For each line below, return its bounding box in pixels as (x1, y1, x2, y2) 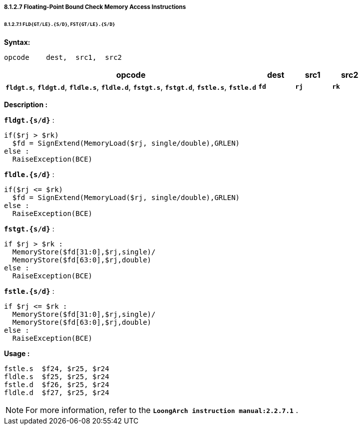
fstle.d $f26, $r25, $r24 (4, 380, 109, 389)
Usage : (4, 349, 30, 358)
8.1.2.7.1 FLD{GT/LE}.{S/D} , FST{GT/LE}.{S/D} (4, 21, 115, 27)
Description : (4, 100, 48, 109)
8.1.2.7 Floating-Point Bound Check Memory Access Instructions (4, 3, 186, 10)
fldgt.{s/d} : (4, 115, 54, 124)
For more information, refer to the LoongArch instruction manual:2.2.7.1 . (25, 405, 299, 415)
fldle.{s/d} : (4, 170, 54, 179)
